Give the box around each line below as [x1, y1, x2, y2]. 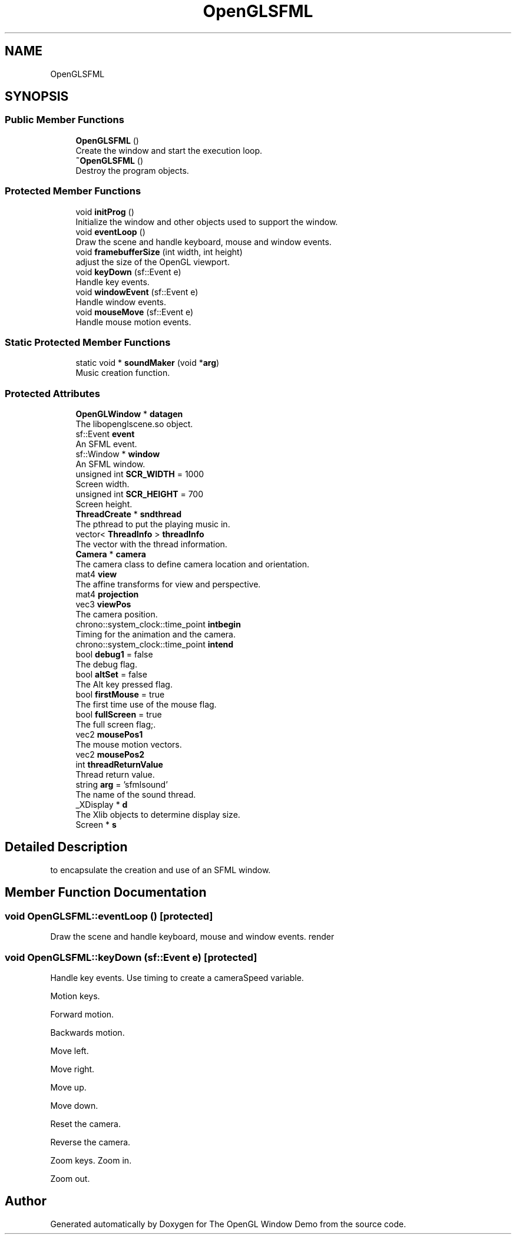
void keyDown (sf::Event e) [75, 266, 181, 277]
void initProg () [75, 206, 134, 217]
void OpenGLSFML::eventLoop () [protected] [5, 910, 213, 922]
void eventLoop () [75, 226, 145, 237]
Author [5, 1194, 47, 1209]
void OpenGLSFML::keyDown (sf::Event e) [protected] [5, 951, 257, 963]
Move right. [50, 1063, 95, 1074]
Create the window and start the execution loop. [75, 145, 263, 156]
